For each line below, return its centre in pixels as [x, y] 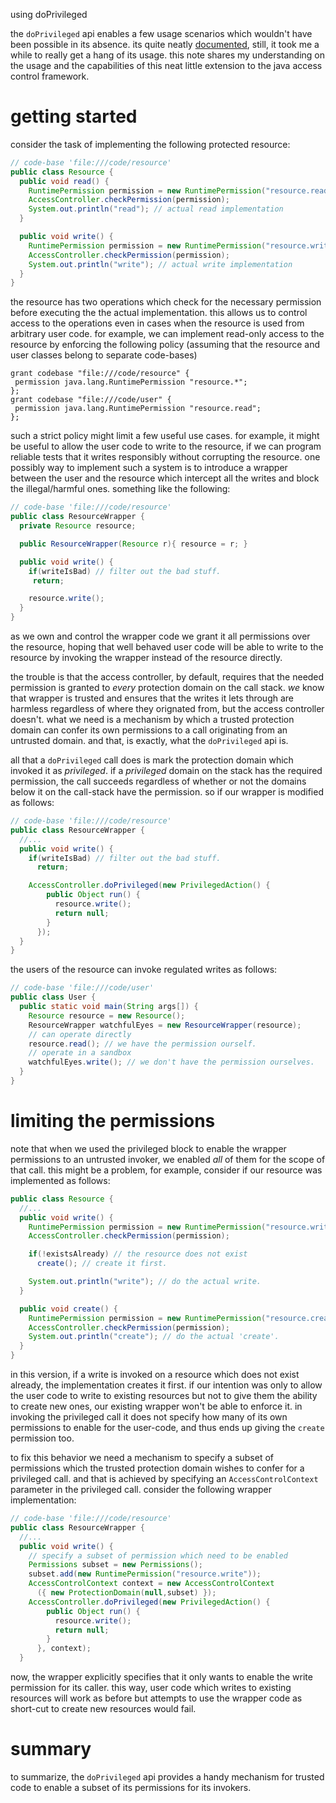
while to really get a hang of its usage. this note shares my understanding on [168, 55]
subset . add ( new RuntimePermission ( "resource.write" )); [145, 1574]
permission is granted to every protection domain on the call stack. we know [167, 688]
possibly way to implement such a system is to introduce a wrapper [149, 468]
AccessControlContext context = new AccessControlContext [151, 1584]
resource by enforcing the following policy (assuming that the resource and [165, 345]
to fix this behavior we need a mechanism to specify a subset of [142, 1457]
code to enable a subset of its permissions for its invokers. [131, 1787]
